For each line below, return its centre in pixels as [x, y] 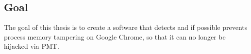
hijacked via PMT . [32, 46]
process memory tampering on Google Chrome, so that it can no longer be [115, 36]
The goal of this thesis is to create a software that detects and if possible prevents [126, 27]
